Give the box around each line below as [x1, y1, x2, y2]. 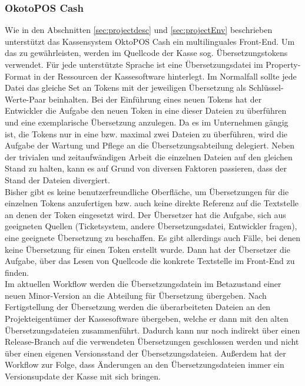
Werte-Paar [5, 93, 46, 105]
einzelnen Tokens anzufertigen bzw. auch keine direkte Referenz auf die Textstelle [5, 197, 299, 209]
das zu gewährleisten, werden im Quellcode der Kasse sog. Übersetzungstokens [5, 47, 288, 59]
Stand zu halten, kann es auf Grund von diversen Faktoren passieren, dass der [5, 162, 287, 174]
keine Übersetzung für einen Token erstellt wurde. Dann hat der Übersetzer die [5, 243, 290, 255]
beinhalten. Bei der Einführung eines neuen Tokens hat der [48, 93, 262, 105]
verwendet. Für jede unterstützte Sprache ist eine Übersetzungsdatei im [5, 58, 263, 70]
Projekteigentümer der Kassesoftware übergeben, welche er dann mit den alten [5, 312, 289, 325]
